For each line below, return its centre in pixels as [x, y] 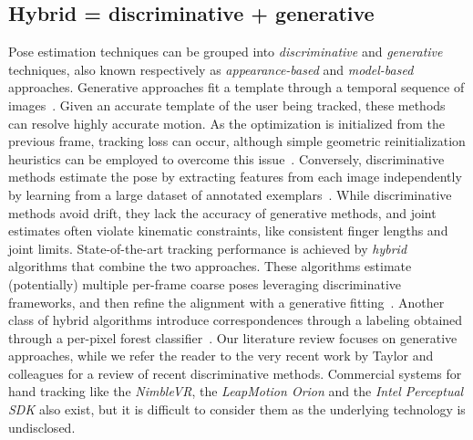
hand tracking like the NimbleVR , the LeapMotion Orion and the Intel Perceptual [236, 391]
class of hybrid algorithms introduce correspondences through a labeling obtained [236, 320]
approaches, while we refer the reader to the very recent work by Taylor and [221, 356]
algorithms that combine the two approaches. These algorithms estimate [210, 266]
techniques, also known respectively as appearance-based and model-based [211, 69]
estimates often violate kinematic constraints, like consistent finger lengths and [228, 230]
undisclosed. [42, 427]
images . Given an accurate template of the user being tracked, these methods [227, 105]
